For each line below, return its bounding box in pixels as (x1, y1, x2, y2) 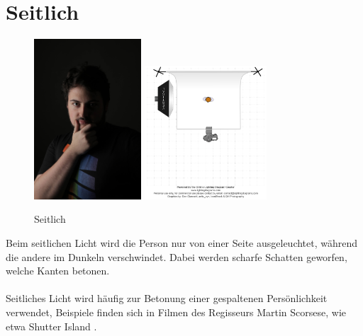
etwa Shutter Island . (6, 318, 97, 333)
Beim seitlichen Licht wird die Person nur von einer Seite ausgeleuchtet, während (6, 236, 358, 250)
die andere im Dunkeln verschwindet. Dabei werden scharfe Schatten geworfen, (6, 249, 347, 264)
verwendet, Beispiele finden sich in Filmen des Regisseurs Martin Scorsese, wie (6, 305, 347, 320)
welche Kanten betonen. (6, 263, 110, 278)
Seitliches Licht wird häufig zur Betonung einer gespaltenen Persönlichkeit (6, 291, 328, 306)
